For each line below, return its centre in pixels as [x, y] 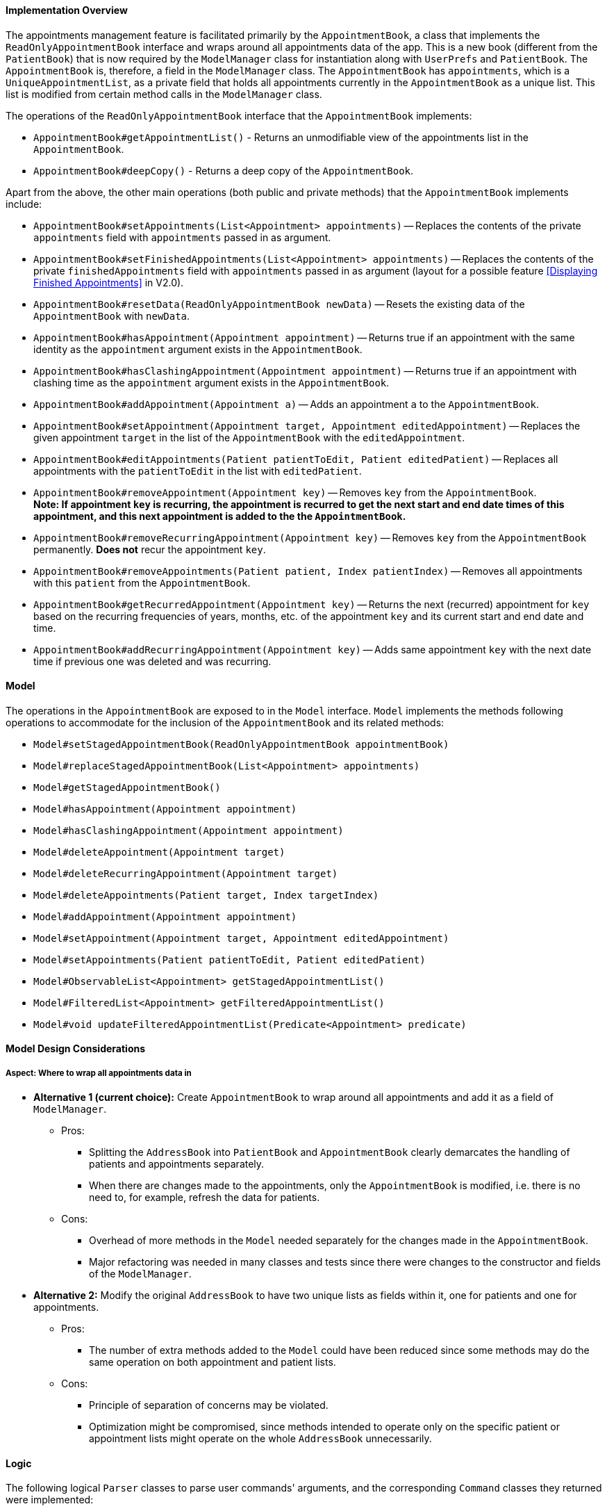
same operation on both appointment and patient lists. [213, 1362]
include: [24, 204]
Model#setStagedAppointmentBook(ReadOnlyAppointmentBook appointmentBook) [241, 744]
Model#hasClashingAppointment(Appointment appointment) [189, 830]
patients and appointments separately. [177, 1164]
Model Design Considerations [76, 1049]
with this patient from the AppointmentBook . [142, 582]
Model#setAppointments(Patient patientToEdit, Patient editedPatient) [230, 959]
